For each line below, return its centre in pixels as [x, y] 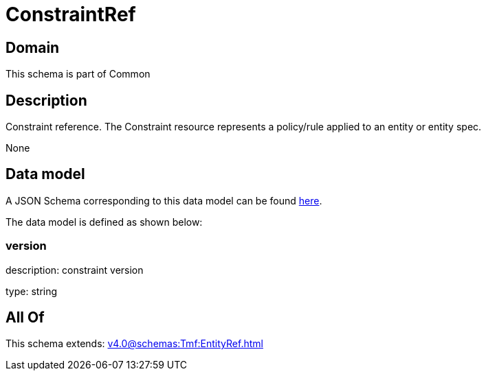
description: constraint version [75, 270]
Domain [33, 47]
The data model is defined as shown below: [104, 222]
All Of [25, 318]
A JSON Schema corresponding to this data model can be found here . [164, 200]
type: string [32, 291]
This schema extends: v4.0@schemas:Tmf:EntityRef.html [134, 344]
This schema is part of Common [78, 74]
